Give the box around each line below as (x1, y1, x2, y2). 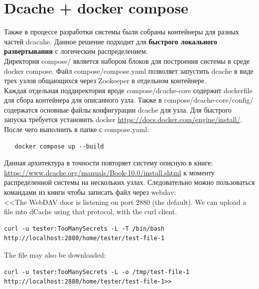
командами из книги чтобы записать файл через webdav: (4, 187, 176, 197)
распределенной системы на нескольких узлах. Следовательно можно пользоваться (4, 177, 255, 187)
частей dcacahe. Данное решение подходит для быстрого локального (4, 36, 217, 46)
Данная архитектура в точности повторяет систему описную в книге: (4, 157, 213, 168)
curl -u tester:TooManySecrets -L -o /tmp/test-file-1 (4, 268, 190, 276)
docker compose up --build (14, 143, 104, 150)
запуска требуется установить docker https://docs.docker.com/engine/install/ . (4, 114, 243, 125)
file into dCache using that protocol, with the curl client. (4, 206, 177, 217)
